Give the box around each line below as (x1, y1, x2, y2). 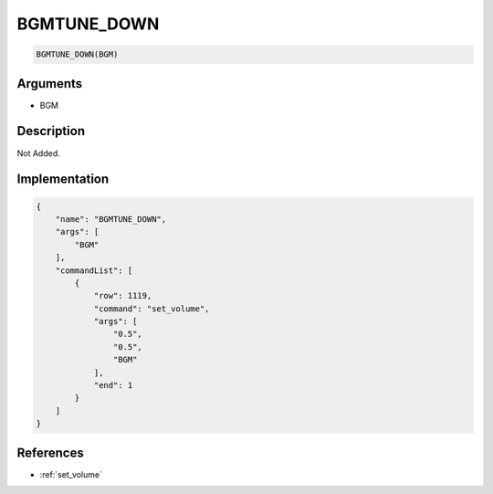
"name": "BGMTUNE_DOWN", (55, 214, 167, 224)
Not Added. (16, 147, 61, 159)
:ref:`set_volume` (39, 468, 102, 479)
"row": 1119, (93, 290, 152, 301)
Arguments (16, 76, 83, 91)
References (16, 445, 84, 460)
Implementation (16, 172, 110, 187)
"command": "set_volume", (93, 303, 210, 314)
